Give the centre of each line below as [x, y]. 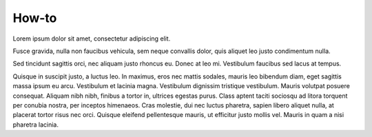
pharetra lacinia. [35, 125]
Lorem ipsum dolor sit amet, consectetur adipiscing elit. [92, 39]
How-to [35, 18]
